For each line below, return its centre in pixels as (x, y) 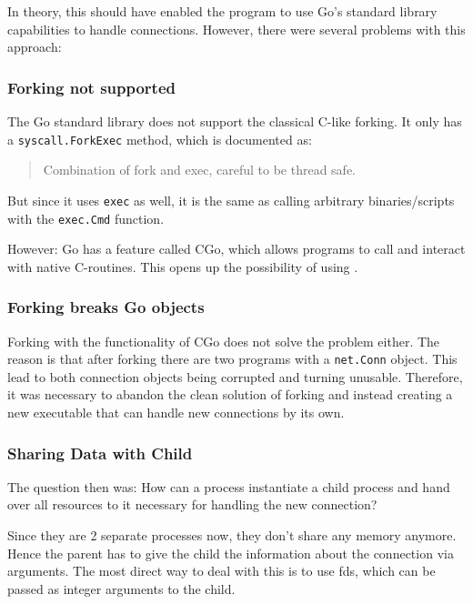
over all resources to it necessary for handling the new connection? (192, 504)
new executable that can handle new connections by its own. (176, 412)
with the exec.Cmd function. (86, 218)
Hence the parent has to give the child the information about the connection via (231, 553)
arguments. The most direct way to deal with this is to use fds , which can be (221, 571)
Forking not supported (92, 87)
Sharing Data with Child (100, 453)
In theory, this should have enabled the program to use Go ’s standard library (222, 11)
